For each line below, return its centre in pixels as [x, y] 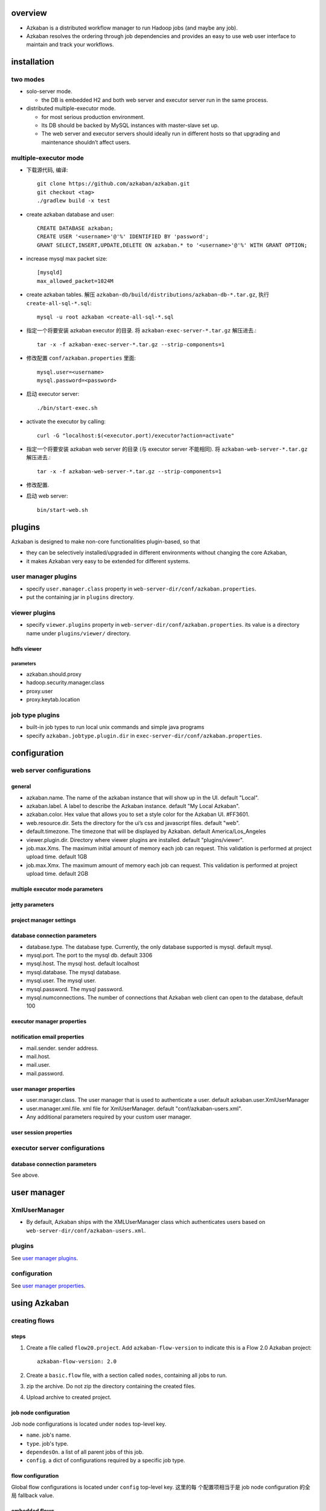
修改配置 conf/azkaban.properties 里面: [81, 358]
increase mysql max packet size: [67, 259]
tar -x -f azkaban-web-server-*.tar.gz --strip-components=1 [129, 471]
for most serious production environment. [93, 117]
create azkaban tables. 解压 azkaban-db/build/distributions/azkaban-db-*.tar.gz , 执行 [148, 295]
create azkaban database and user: [70, 214]
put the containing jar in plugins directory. [80, 597]
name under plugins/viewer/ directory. [78, 633]
